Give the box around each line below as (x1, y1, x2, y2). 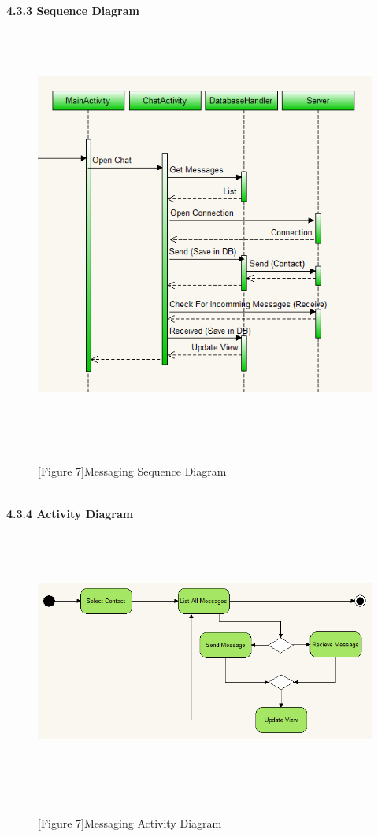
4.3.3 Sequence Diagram (6, 2, 139, 18)
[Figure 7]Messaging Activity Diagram (38, 814, 222, 831)
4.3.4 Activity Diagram (6, 505, 134, 521)
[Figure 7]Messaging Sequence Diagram (38, 463, 227, 480)
